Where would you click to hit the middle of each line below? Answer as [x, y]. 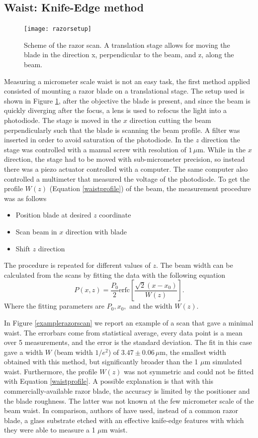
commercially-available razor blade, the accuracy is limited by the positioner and [127, 391]
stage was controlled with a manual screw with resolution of [95, 149]
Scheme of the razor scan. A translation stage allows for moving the [127, 45]
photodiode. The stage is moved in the [63, 120]
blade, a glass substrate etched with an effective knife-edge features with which [124, 420]
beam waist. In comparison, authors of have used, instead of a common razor [121, 410]
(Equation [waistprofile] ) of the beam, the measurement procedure [150, 188]
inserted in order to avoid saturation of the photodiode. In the [99, 140]
